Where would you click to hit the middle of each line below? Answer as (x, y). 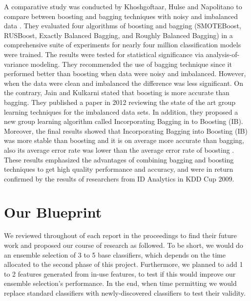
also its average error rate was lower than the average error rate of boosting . (119, 150)
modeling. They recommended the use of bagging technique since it (131, 64)
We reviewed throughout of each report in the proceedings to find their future (120, 235)
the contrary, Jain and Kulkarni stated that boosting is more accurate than (117, 92)
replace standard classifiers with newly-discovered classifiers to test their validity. (125, 292)
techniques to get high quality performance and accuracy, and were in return (119, 169)
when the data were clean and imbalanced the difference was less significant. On (124, 83)
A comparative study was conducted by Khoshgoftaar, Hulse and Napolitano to (123, 6)
